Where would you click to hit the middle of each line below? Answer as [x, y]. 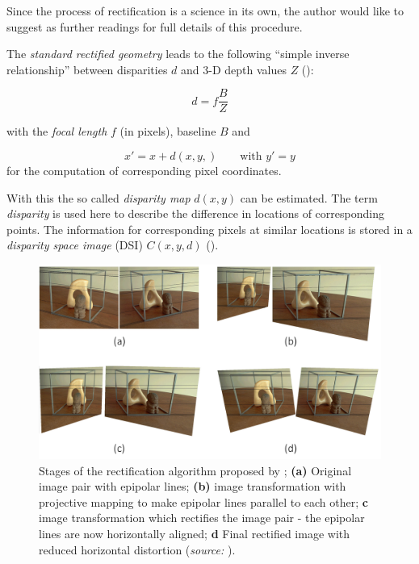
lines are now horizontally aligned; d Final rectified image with [195, 533]
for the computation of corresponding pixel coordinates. [144, 171]
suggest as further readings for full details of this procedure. [155, 26]
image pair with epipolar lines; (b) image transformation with [193, 486]
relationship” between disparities [87, 69]
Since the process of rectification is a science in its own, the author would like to [205, 10]
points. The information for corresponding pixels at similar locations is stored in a [209, 229]
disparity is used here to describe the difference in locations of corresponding [195, 213]
